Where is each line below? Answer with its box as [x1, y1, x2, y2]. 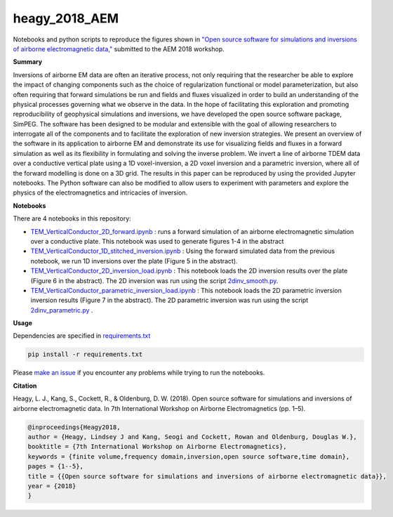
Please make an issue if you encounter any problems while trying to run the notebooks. [13, 369, 265, 377]
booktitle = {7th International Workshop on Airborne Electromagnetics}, [27, 443, 287, 451]
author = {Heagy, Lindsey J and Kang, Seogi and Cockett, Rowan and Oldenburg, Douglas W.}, [27, 433, 357, 440]
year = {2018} [27, 482, 76, 490]
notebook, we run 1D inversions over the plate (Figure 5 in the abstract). [30, 256, 238, 265]
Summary [13, 58, 42, 66]
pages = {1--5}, [27, 462, 84, 471]
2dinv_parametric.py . [30, 306, 93, 314]
